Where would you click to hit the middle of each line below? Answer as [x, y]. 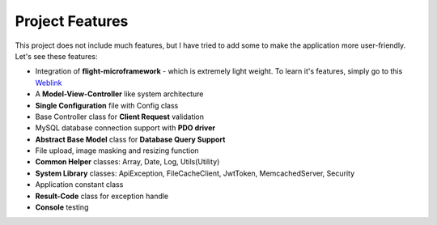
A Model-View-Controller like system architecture [119, 94]
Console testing [62, 207]
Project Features [72, 21]
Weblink [49, 83]
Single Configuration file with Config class [107, 105]
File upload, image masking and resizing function [117, 151]
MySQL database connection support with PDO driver [125, 128]
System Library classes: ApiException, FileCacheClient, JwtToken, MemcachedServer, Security [195, 173]
